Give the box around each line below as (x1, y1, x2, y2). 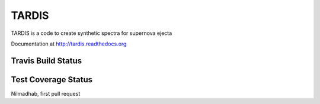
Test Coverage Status (11, 74, 93, 84)
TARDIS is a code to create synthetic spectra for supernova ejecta (11, 30, 172, 37)
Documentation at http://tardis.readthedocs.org (11, 40, 127, 47)
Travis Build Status (11, 56, 82, 66)
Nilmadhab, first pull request (11, 90, 81, 97)
